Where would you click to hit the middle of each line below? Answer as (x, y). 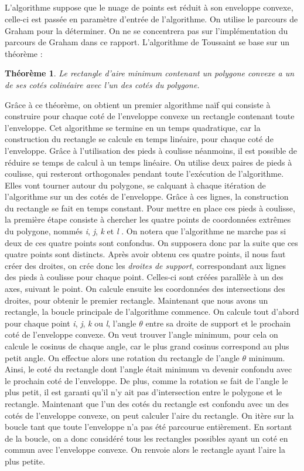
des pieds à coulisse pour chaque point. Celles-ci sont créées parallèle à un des (144, 277)
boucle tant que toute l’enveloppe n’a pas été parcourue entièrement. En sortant (148, 427)
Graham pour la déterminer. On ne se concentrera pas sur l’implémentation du (146, 30)
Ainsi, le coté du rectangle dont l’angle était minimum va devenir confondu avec (148, 369)
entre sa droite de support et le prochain (218, 323)
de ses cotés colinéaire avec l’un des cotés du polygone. (102, 84)
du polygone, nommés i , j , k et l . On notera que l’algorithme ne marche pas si (146, 231)
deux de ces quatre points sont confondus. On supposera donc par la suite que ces (151, 242)
